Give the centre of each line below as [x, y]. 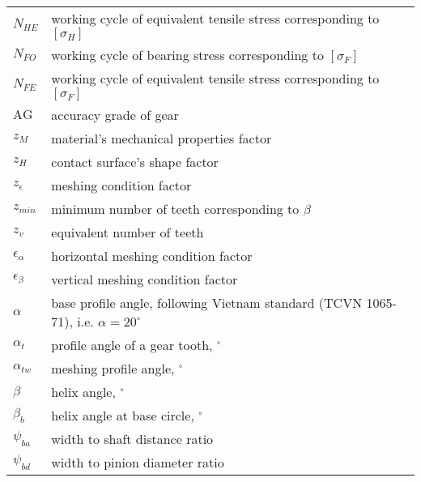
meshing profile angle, [113, 368]
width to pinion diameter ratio [138, 462]
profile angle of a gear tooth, [132, 345]
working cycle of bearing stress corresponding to [187, 55]
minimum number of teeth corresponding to [175, 209]
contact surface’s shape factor [135, 162]
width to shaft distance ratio [132, 439]
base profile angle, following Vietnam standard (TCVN [207, 303]
